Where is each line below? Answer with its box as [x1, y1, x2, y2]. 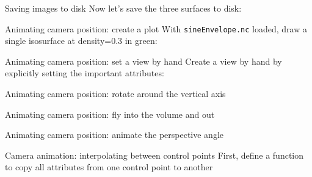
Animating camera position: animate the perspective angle [5, 128, 224, 141]
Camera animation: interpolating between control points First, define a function [5, 148, 303, 161]
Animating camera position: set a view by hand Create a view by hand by [5, 54, 282, 67]
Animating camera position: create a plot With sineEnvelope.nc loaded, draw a [5, 22, 307, 35]
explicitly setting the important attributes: [5, 67, 164, 79]
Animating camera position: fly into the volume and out [5, 107, 215, 120]
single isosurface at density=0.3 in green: [5, 34, 158, 47]
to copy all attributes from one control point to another [5, 161, 213, 173]
